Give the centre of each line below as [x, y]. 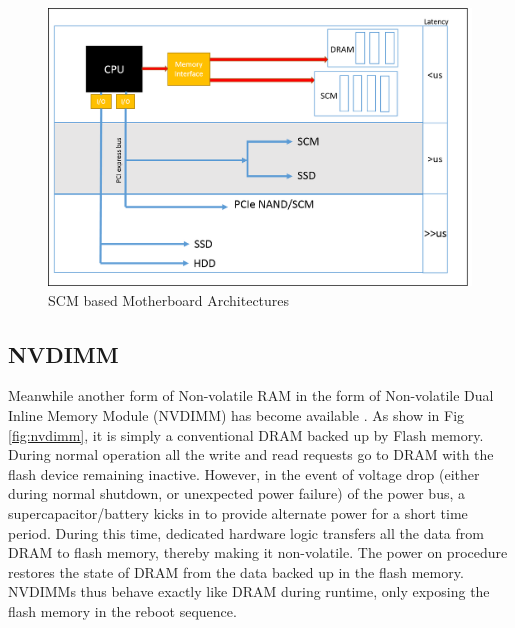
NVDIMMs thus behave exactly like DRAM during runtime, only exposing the [249, 591]
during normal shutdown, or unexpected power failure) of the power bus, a [236, 493]
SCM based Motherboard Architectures [169, 299]
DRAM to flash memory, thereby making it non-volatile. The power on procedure [258, 552]
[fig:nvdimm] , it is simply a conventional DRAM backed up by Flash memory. [246, 434]
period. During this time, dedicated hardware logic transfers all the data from [246, 532]
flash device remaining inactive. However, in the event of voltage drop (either [244, 473]
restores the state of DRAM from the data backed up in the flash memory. [236, 571]
